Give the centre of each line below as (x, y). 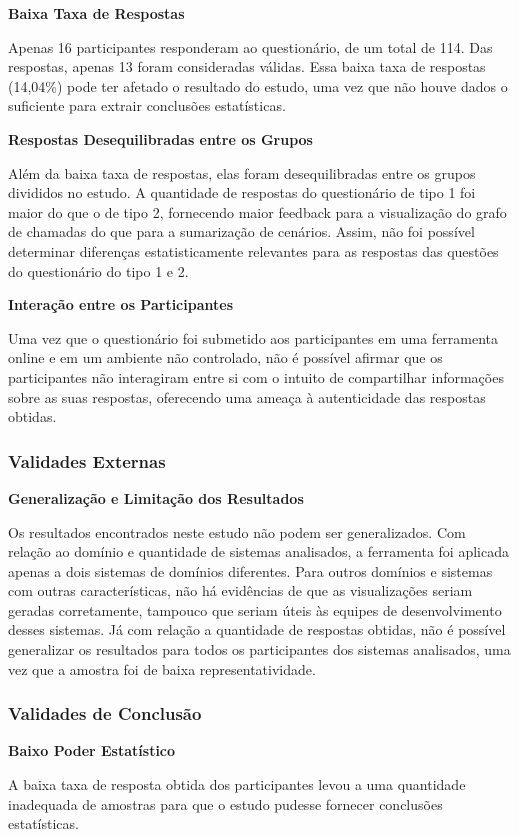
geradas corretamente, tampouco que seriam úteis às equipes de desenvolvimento (255, 609)
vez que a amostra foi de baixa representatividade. (162, 668)
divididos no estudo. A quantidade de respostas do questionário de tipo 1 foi (242, 192)
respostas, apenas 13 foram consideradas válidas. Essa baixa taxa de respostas (247, 66)
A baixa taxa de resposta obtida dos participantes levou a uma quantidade (237, 784)
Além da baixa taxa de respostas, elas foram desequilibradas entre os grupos (242, 172)
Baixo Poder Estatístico (92, 750)
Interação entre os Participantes (120, 304)
